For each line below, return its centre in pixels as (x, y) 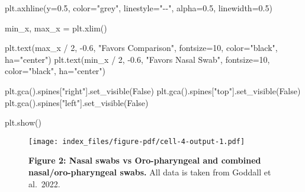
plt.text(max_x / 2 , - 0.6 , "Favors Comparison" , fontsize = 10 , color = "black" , (141, 48)
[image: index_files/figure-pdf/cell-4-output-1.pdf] (137, 141)
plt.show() (23, 122)
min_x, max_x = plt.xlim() (56, 28)
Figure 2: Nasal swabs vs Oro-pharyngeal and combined (145, 160)
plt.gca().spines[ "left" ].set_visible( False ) (77, 102)
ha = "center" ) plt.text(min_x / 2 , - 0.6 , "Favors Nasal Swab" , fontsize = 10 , (137, 59)
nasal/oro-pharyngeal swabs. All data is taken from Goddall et (150, 172)
